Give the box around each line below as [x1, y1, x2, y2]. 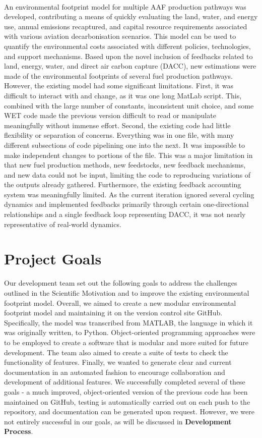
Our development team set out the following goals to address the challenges [4, 278, 237, 288]
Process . [4, 426, 33, 436]
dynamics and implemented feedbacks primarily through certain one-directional [4, 199, 249, 209]
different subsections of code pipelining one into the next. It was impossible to [4, 139, 245, 150]
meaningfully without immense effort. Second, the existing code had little [4, 120, 231, 130]
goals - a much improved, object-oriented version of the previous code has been [4, 386, 248, 397]
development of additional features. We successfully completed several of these [4, 376, 245, 387]
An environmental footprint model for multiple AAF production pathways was [4, 1, 246, 12]
